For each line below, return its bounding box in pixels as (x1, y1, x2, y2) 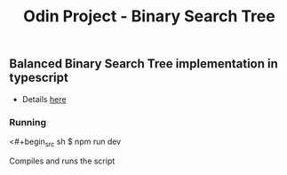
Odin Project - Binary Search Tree (23, 6, 275, 27)
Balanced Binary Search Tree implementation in (9, 56, 278, 72)
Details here (21, 93, 67, 104)
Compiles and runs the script (9, 155, 116, 166)
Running (9, 115, 47, 128)
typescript (9, 70, 68, 85)
